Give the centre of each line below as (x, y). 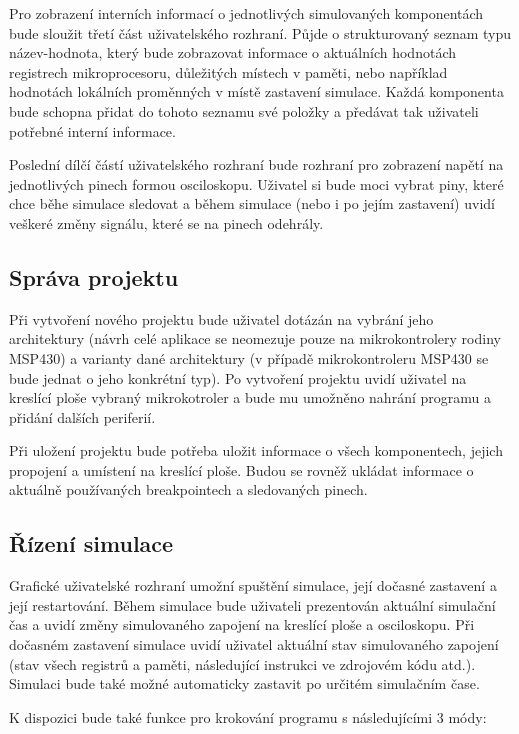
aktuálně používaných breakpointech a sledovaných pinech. (188, 489)
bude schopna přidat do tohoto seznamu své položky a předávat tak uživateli (244, 110)
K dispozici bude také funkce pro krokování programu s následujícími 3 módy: (248, 716)
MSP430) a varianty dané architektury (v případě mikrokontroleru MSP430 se (249, 357)
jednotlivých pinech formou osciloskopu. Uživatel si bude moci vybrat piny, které (256, 183)
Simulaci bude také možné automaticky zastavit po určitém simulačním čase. (244, 683)
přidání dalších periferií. (82, 416)
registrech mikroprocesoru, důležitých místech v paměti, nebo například (228, 71)
